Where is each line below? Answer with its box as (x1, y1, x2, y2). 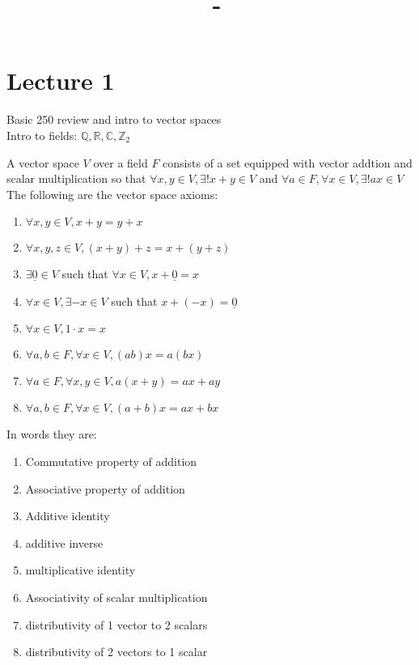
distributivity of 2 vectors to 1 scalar (25, 643, 208, 660)
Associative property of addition (25, 480, 185, 497)
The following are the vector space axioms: (6, 185, 218, 202)
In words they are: (6, 426, 97, 443)
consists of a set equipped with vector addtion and (163, 154, 413, 171)
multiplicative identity (25, 561, 136, 578)
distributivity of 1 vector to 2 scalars (25, 616, 208, 633)
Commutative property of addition (25, 453, 197, 470)
